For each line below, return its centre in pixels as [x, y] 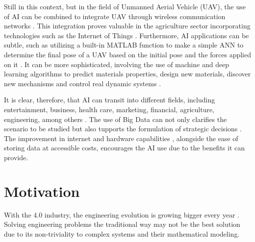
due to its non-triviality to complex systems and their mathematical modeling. [122, 233]
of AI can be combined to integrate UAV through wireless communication [115, 16]
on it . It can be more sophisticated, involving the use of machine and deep [117, 64]
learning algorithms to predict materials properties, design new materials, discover [127, 74]
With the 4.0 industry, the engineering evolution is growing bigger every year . [122, 214]
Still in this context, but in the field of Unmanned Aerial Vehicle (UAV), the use [125, 6]
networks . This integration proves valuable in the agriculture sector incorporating [127, 26]
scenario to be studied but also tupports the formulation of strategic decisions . [123, 129]
